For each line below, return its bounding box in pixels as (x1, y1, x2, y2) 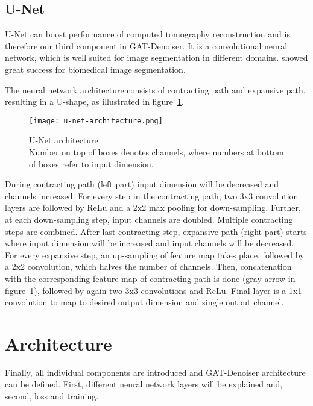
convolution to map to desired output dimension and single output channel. (5, 296, 284, 308)
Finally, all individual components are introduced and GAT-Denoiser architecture (5, 366, 306, 378)
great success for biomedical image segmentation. (5, 63, 186, 75)
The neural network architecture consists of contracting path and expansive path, (5, 83, 306, 96)
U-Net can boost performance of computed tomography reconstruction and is (5, 28, 290, 40)
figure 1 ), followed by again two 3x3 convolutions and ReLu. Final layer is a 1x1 (5, 284, 302, 296)
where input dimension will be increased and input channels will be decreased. (5, 237, 294, 249)
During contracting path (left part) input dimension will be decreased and (5, 178, 279, 190)
